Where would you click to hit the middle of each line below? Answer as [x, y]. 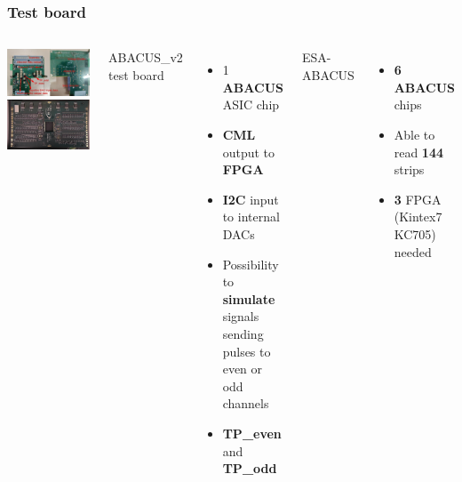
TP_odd [250, 468]
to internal [251, 217]
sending [243, 333]
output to [249, 152]
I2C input [251, 199]
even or [243, 369]
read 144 [419, 152]
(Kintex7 [418, 217]
